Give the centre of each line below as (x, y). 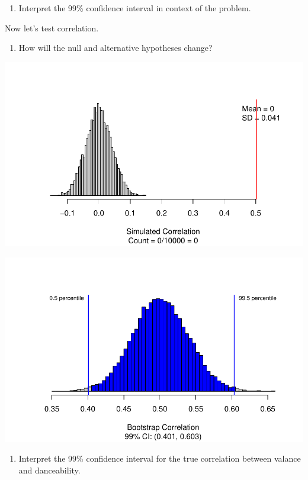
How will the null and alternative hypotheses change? (115, 48)
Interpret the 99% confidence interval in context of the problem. (135, 8)
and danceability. (49, 470)
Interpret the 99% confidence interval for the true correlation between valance (160, 458)
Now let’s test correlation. (52, 28)
